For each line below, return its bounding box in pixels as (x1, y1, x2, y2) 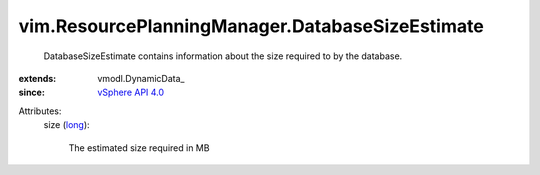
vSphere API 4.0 (97, 86, 165, 99)
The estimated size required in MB (68, 141, 210, 154)
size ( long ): (43, 119, 90, 131)
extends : (18, 72, 57, 84)
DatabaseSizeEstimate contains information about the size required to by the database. (43, 50, 403, 62)
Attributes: (18, 105, 62, 117)
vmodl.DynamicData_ (97, 72, 185, 84)
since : (18, 86, 45, 99)
